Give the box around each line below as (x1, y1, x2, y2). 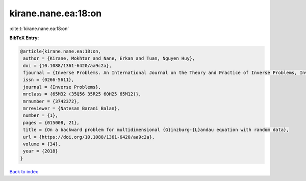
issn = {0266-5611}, (23, 77, 74, 83)
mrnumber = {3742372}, (23, 98, 80, 104)
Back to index (9, 168, 38, 174)
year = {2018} (23, 148, 58, 154)
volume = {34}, (23, 141, 61, 147)
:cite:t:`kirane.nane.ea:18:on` (9, 25, 69, 32)
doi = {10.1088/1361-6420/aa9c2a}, (23, 63, 112, 68)
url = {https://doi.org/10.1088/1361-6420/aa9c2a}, (23, 134, 155, 140)
